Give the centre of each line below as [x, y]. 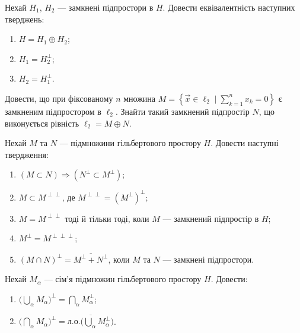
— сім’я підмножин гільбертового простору [123, 279]
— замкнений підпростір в [211, 218]
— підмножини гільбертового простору [130, 143]
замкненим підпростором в [53, 111]
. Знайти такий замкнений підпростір [182, 111]
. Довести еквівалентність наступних [229, 7]
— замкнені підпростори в [106, 7]
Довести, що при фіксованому [59, 98]
